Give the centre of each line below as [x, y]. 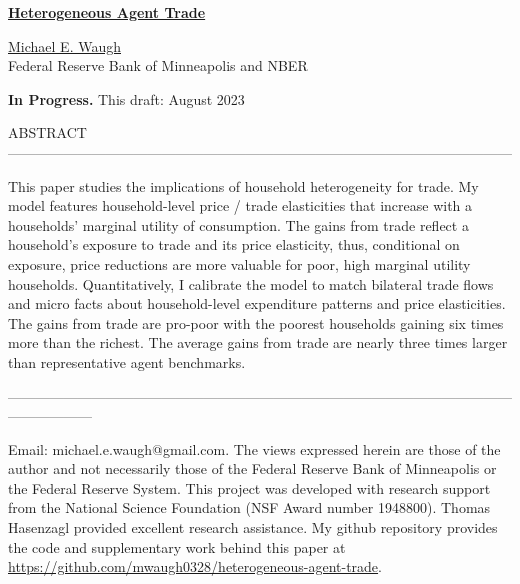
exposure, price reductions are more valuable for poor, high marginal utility [239, 263]
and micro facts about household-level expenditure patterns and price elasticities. [257, 303]
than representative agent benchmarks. [127, 361]
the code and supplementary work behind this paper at [177, 546]
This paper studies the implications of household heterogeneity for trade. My [243, 185]
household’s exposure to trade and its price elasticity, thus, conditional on [234, 244]
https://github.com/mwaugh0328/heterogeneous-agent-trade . [195, 566]
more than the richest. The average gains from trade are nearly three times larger [258, 342]
